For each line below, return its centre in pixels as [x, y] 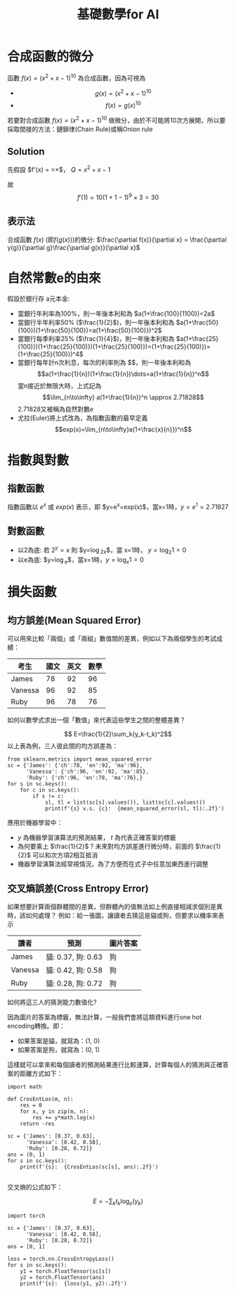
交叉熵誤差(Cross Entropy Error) [78, 888]
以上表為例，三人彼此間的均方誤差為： [63, 746]
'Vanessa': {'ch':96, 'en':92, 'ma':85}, [87, 772]
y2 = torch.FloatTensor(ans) [63, 1277]
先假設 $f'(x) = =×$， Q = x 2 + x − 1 [59, 169]
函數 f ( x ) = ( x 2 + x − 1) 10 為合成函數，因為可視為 [77, 77]
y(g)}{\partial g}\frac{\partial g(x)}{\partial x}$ [74, 247]
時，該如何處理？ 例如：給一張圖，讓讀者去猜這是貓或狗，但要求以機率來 [113, 915]
